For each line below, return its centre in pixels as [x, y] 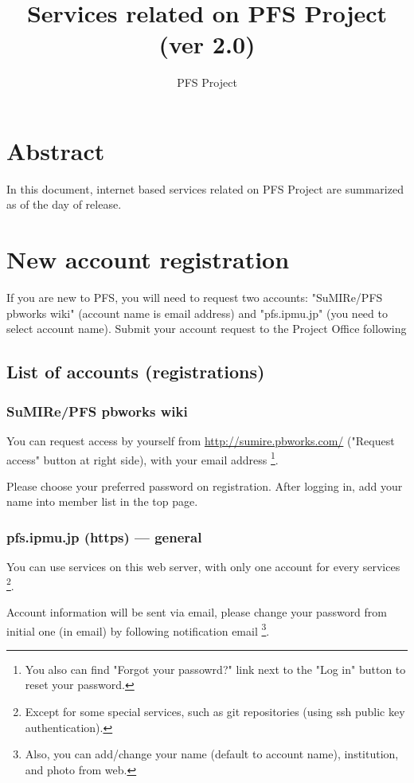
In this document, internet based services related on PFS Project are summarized [205, 188]
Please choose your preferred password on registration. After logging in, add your [205, 485]
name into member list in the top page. [102, 501]
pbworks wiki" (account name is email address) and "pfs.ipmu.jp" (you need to [197, 313]
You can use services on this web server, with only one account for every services [203, 567]
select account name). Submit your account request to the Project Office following [207, 329]
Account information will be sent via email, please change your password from [197, 612]
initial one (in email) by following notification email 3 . [138, 629]
